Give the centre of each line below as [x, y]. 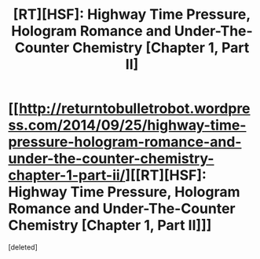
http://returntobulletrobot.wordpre [134, 109]
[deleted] [23, 247]
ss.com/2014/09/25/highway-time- [127, 125]
